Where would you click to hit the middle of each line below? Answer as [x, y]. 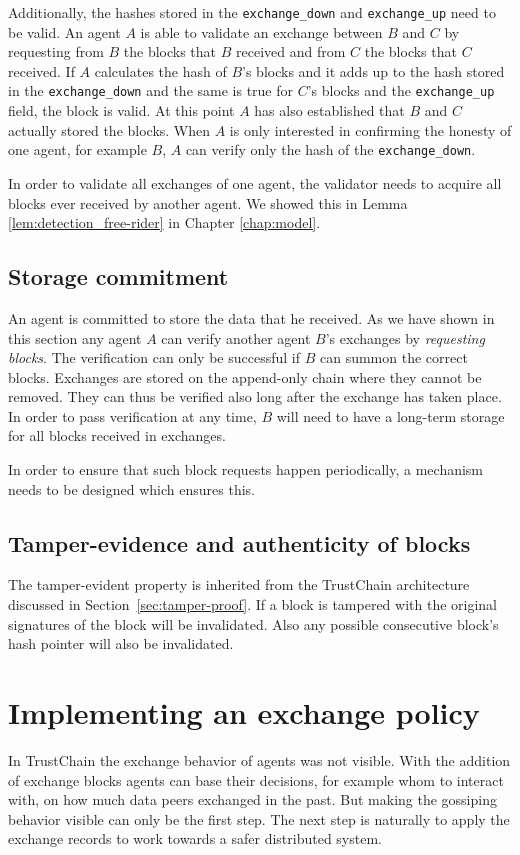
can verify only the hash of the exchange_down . [330, 149]
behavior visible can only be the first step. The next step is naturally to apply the [259, 818]
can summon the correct [393, 357]
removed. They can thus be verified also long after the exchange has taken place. [255, 396]
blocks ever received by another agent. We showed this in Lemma [208, 202]
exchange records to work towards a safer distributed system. [195, 838]
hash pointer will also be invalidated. [121, 643]
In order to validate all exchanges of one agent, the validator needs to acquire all [255, 182]
